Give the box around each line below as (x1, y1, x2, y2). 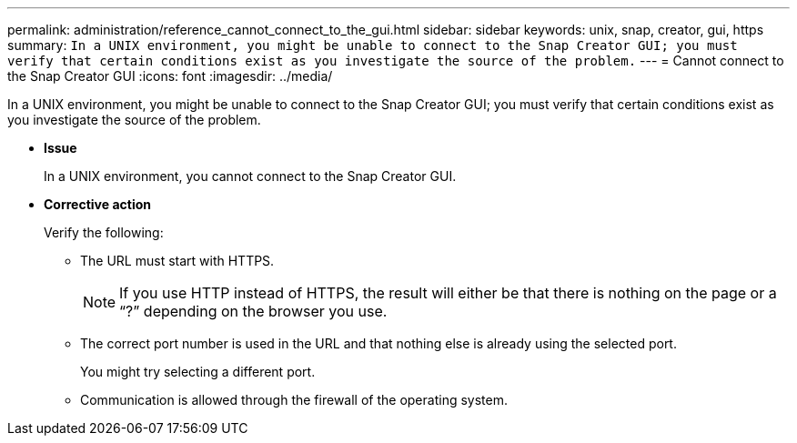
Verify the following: (44, 225, 164, 240)
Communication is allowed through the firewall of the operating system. (80, 392, 508, 408)
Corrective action (44, 196, 151, 212)
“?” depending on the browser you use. (119, 302, 388, 320)
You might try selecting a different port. (80, 364, 316, 379)
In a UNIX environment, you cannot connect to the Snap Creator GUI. (44, 168, 457, 184)
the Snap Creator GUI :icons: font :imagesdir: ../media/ (7, 68, 333, 84)
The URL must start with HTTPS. (80, 253, 275, 268)
